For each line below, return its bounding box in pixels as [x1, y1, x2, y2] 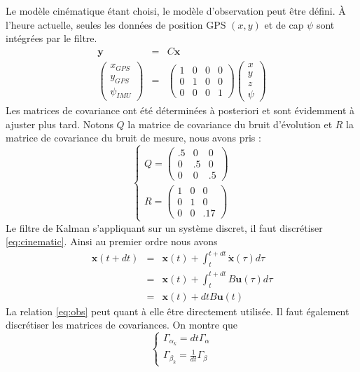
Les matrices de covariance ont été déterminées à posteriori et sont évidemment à [6, 103, 355, 118]
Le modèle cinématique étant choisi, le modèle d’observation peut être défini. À [6, 4, 346, 18]
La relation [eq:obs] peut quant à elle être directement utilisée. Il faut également [6, 303, 349, 318]
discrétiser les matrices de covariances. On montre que [6, 317, 238, 332]
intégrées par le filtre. [6, 31, 97, 46]
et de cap [264, 17, 304, 32]
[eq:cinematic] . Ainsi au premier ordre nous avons [6, 234, 218, 249]
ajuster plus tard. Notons [6, 116, 113, 131]
